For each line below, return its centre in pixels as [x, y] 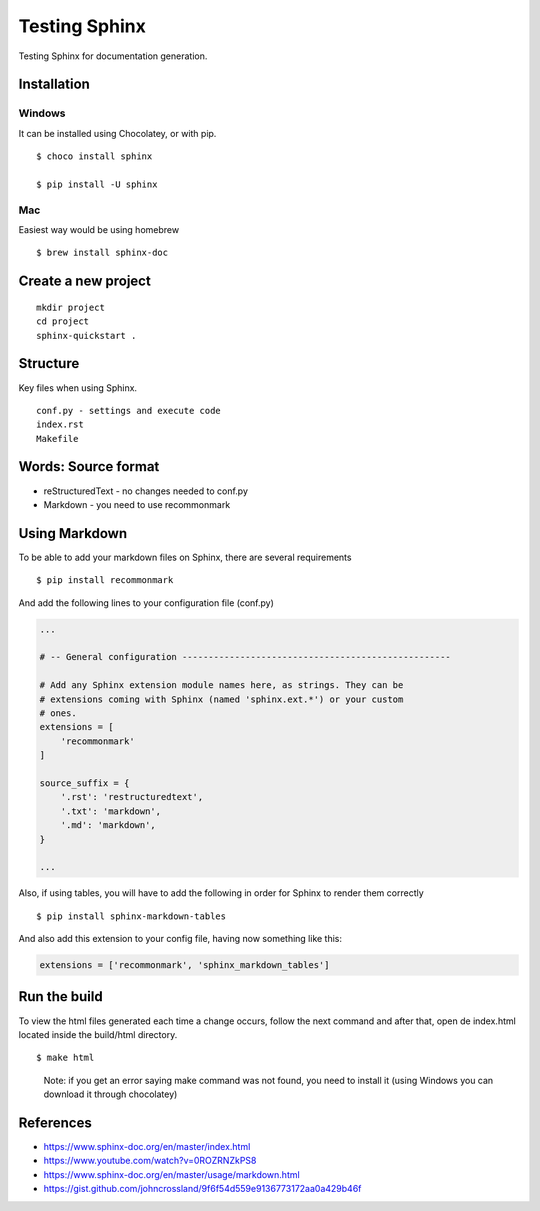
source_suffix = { [84, 783]
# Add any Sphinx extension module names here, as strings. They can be [221, 685]
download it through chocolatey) [110, 1094]
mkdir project [70, 307]
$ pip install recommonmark [105, 580]
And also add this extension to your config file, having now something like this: [180, 939]
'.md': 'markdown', [108, 825]
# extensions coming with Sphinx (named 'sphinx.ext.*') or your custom [221, 699]
